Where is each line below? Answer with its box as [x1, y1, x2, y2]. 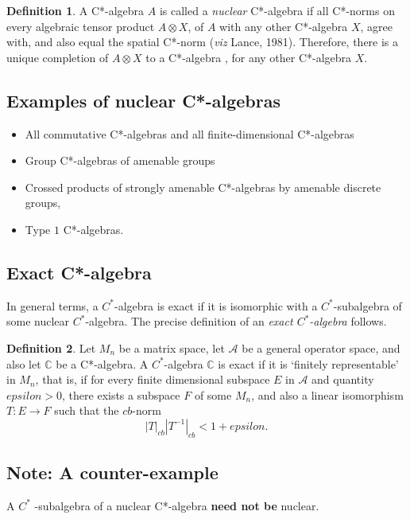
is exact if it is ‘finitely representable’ [218, 355, 399, 372]
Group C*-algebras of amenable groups [25, 152, 215, 169]
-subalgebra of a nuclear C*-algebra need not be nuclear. [34, 497, 319, 513]
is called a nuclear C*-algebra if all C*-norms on [159, 2, 395, 18]
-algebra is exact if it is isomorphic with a [114, 297, 318, 314]
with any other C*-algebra [219, 18, 348, 34]
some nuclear [6, 313, 70, 330]
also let [6, 355, 41, 372]
